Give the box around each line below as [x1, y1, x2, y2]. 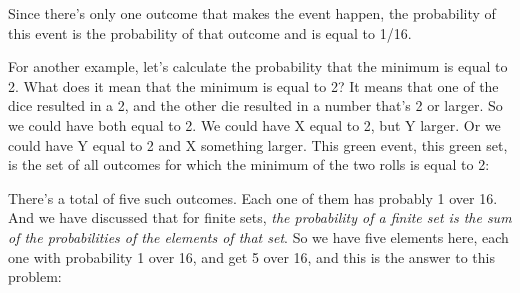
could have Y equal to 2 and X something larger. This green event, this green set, [8, 134, 508, 155]
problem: [8, 266, 62, 287]
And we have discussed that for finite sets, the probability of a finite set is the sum [8, 207, 512, 228]
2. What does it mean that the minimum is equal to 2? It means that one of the [8, 75, 499, 96]
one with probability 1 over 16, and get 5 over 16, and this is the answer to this [8, 246, 495, 267]
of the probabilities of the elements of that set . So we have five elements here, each [8, 226, 509, 247]
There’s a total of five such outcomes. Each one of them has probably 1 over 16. [8, 187, 498, 208]
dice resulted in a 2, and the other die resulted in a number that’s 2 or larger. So [8, 95, 503, 116]
